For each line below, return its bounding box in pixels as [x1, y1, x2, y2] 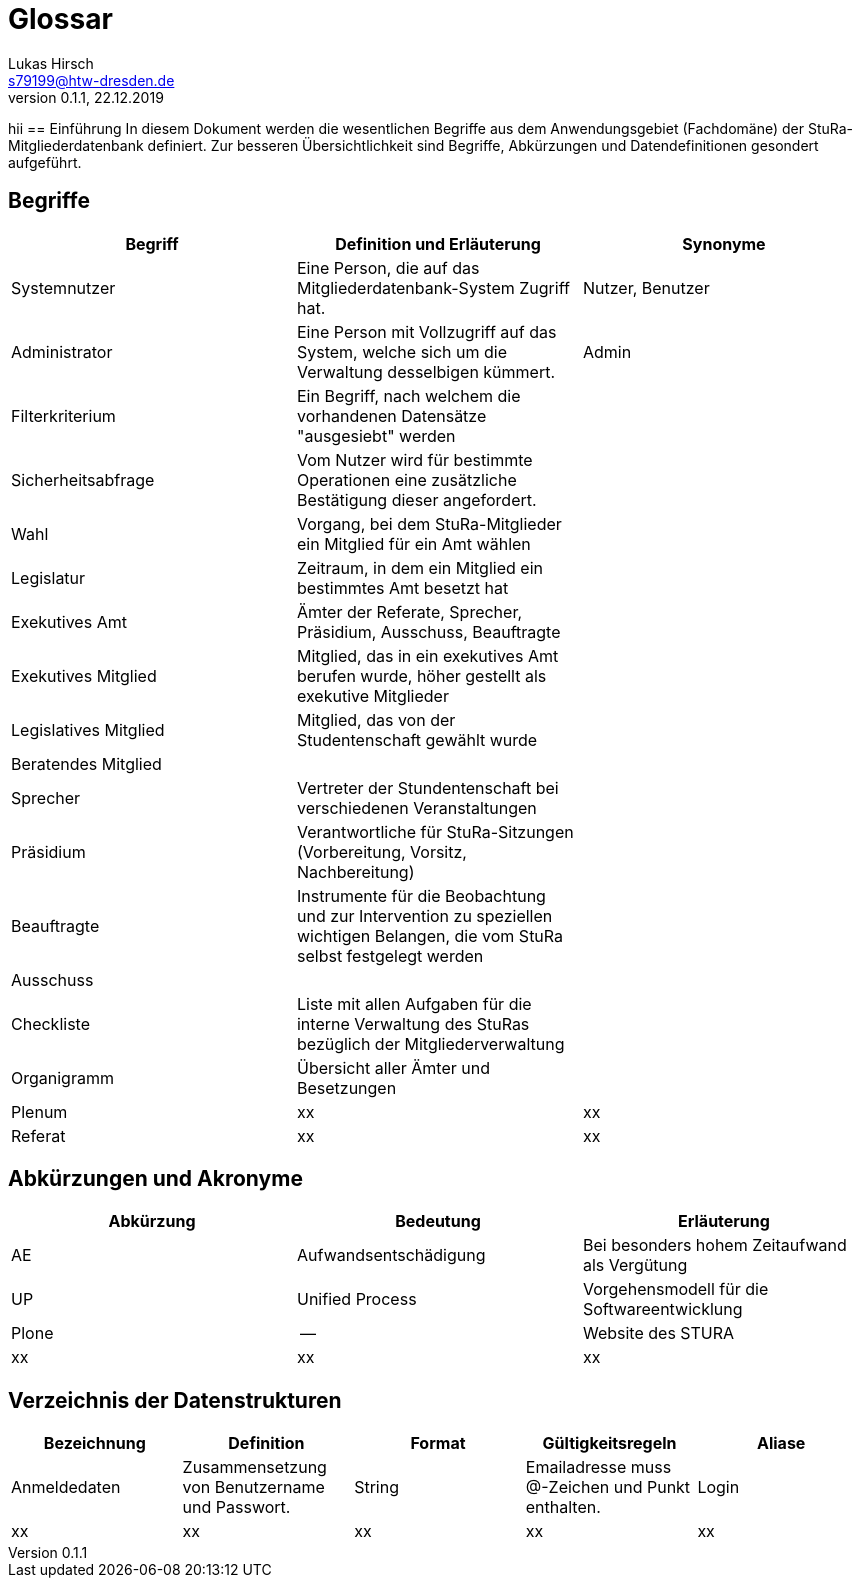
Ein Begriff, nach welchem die [296, 385, 521, 406]
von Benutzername [182, 1477, 325, 1498]
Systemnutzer [11, 277, 116, 298]
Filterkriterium [11, 405, 116, 426]
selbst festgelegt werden [296, 945, 484, 966]
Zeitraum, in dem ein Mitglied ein [296, 557, 543, 578]
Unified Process [296, 1289, 417, 1310]
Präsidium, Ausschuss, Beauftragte [296, 621, 561, 642]
